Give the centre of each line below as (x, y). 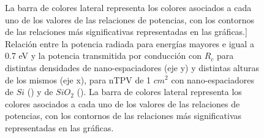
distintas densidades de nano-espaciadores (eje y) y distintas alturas (132, 67)
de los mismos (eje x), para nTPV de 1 (78, 79)
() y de (40, 92)
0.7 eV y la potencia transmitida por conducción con (104, 56)
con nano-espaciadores (213, 79)
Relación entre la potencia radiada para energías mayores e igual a (130, 43)
